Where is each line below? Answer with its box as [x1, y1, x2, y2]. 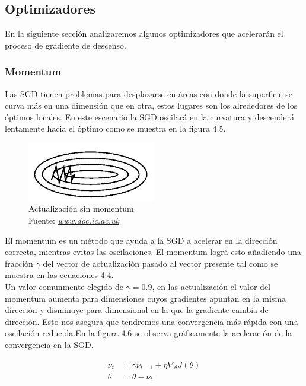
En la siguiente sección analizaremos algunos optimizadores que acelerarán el [5, 27, 283, 40]
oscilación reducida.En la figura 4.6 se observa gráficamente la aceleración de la [5, 327, 292, 339]
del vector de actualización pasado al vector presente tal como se [43, 257, 278, 269]
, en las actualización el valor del [152, 280, 271, 292]
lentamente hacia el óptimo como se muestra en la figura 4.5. [5, 122, 226, 135]
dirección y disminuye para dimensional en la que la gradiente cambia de [5, 304, 269, 316]
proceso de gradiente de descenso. [5, 39, 126, 51]
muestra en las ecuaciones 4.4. [5, 269, 114, 281]
